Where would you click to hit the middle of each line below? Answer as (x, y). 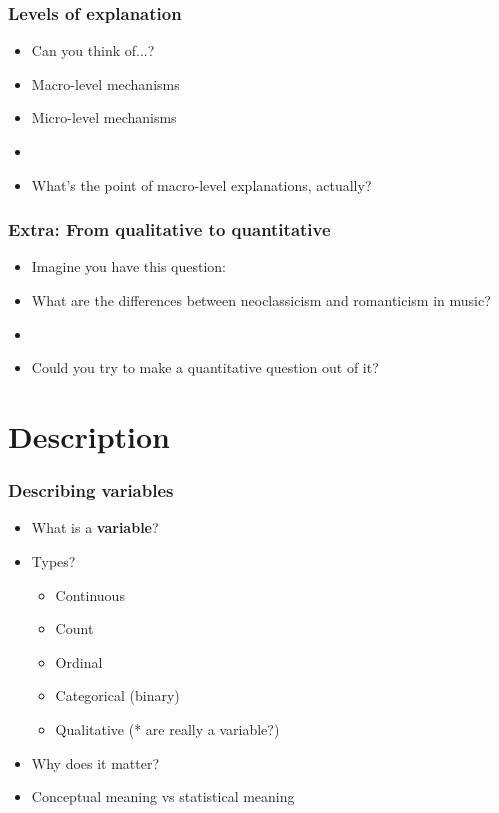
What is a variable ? (95, 527)
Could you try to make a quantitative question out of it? (205, 367)
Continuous (90, 594)
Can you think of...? (93, 50)
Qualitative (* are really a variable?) (167, 728)
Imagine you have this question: (129, 266)
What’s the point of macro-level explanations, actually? (201, 184)
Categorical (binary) (117, 695)
